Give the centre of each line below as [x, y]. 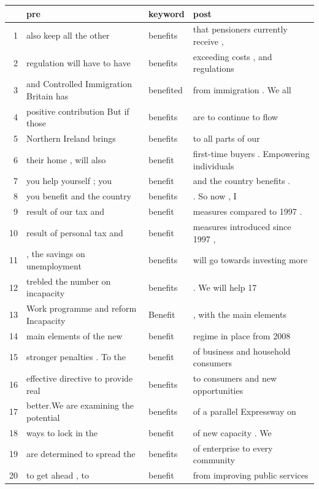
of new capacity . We [232, 432]
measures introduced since [242, 226]
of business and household [242, 351]
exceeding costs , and [233, 56]
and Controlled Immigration [79, 84]
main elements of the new [75, 335]
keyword [167, 13]
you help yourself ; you [69, 181]
